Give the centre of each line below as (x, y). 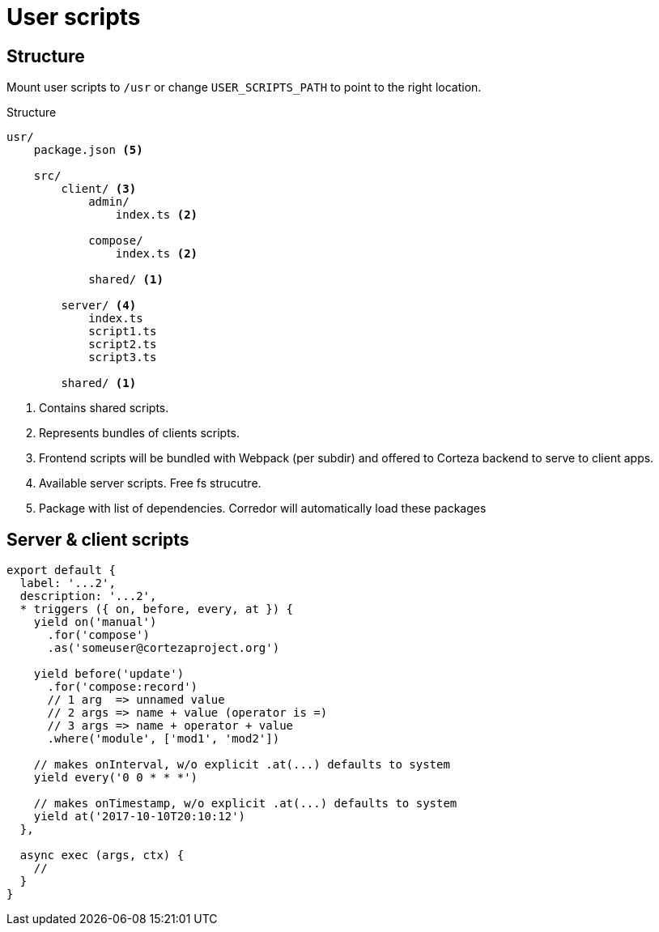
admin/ (109, 202)
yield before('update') (109, 674)
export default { (61, 570)
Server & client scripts (98, 539)
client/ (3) (99, 189)
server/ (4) (99, 306)
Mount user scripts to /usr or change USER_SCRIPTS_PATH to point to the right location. (244, 87)
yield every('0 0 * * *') (116, 778)
